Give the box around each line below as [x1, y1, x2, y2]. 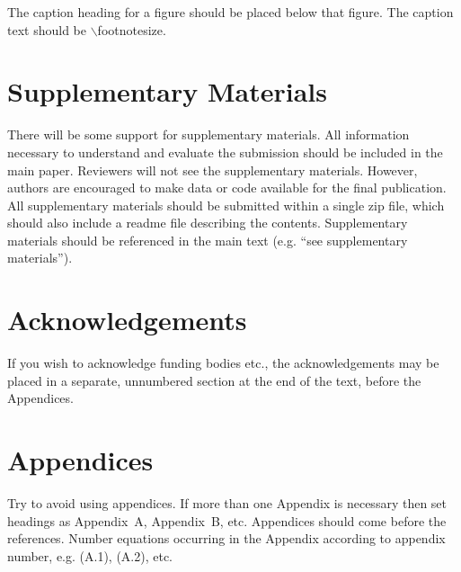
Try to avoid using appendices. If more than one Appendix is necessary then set [7, 494, 448, 513]
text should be [7, 20, 86, 39]
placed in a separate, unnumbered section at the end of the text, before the [7, 371, 421, 389]
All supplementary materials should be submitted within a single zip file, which [7, 195, 445, 214]
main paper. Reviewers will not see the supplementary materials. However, [7, 160, 418, 179]
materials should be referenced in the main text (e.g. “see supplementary [7, 230, 408, 249]
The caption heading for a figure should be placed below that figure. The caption [7, 3, 454, 21]
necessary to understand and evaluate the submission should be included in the [7, 142, 443, 161]
